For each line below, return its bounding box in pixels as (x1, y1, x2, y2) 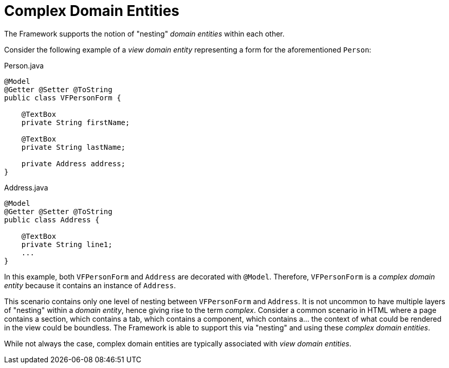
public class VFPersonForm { (4, 93, 121, 102)
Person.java (4, 61, 44, 70)
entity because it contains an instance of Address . (4, 281, 176, 290)
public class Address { (4, 215, 100, 224)
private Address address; (21, 159, 126, 168)
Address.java (4, 183, 48, 192)
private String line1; (21, 240, 113, 249)
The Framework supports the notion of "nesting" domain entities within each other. (4, 29, 285, 38)
